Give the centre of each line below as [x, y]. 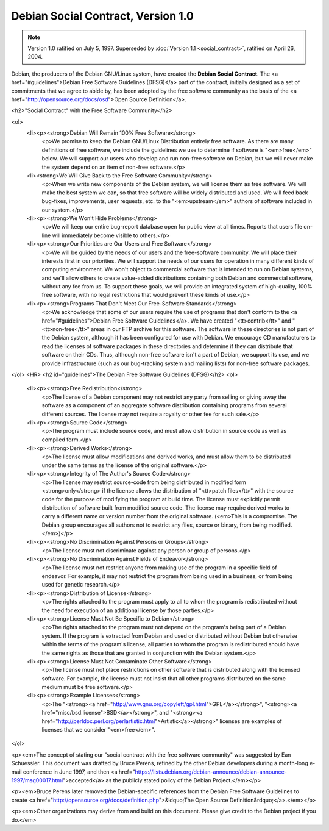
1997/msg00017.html [37, 780]
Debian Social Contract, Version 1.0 [103, 16]
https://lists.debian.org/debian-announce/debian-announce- [211, 772]
